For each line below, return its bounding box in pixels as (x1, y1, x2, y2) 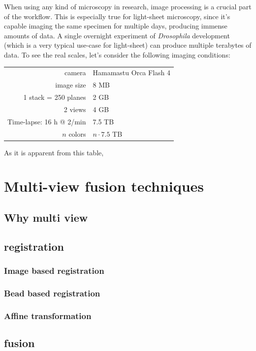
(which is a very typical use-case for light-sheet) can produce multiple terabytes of (4, 40, 252, 50)
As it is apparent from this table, (4, 147, 104, 157)
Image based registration (4, 264, 104, 277)
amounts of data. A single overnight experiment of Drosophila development (4, 30, 230, 40)
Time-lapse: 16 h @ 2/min (7, 116, 86, 126)
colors (68, 128, 86, 139)
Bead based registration (4, 287, 100, 299)
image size (55, 80, 86, 90)
